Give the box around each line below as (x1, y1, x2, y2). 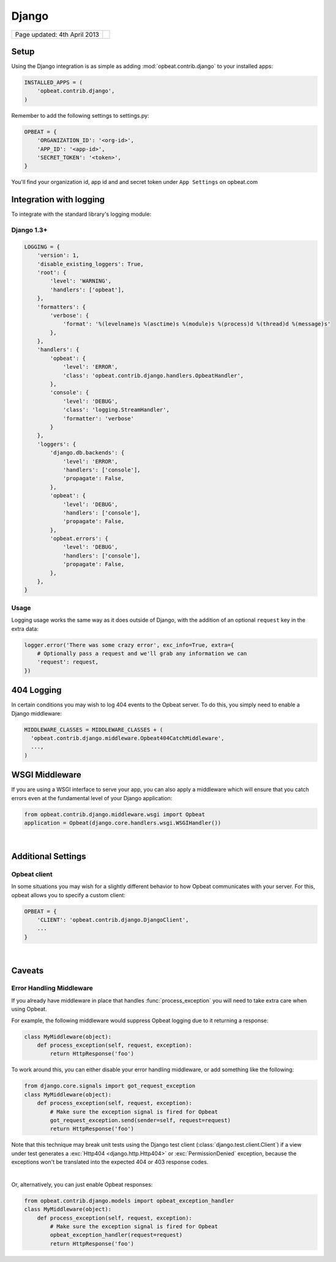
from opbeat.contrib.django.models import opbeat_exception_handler (24, 1197, 234, 1204)
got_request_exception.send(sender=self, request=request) (50, 1117, 231, 1123)
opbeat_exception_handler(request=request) (50, 1231, 183, 1239)
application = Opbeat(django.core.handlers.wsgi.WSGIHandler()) (24, 819, 222, 827)
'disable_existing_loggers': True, (37, 261, 144, 267)
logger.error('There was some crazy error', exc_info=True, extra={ (24, 641, 234, 648)
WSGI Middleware (11, 770, 82, 780)
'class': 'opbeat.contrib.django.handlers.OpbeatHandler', (62, 372, 244, 379)
